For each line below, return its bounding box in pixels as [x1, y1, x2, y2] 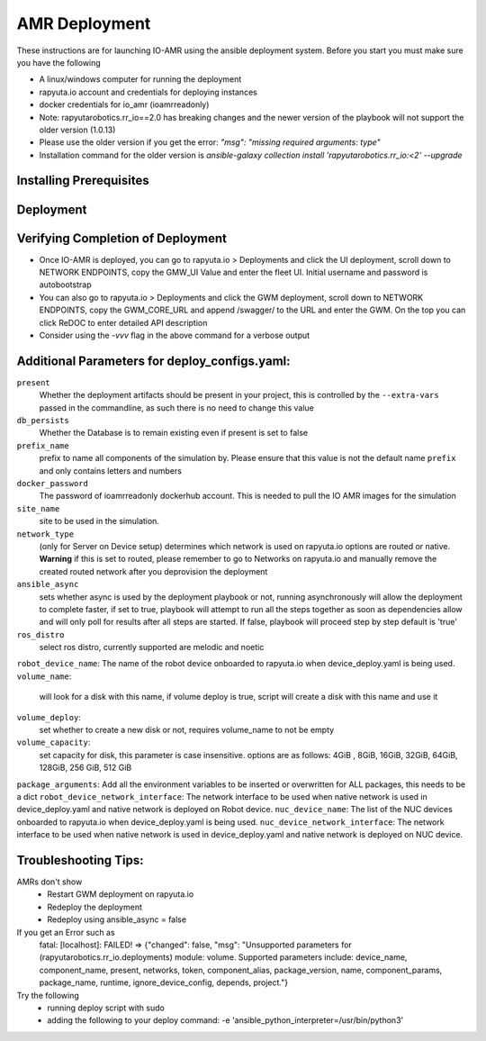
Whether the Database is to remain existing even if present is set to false [39, 428, 309, 439]
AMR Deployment [16, 14, 151, 33]
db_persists [16, 415, 69, 426]
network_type [16, 529, 75, 539]
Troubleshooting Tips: [16, 852, 144, 868]
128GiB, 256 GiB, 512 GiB [39, 762, 132, 774]
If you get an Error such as [16, 927, 116, 937]
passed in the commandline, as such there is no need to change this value [39, 402, 314, 413]
